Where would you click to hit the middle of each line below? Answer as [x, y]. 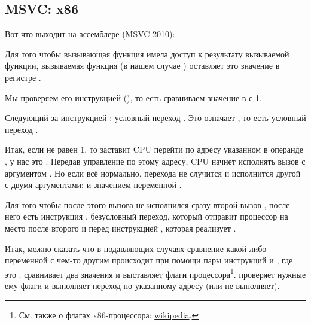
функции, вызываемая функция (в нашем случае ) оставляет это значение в [142, 66]
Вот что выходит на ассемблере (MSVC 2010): [90, 34]
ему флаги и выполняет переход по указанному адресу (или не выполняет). [142, 285]
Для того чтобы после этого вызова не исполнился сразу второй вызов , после [147, 204]
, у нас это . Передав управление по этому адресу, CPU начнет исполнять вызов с [155, 161]
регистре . [23, 77]
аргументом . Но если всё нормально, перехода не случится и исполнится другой [153, 173]
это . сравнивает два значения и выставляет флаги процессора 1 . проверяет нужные [155, 273]
